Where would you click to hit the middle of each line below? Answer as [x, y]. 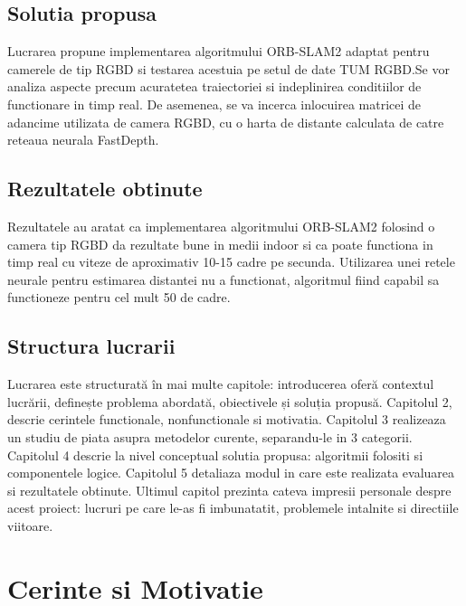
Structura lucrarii [91, 346]
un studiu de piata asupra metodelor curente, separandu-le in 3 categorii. [210, 436]
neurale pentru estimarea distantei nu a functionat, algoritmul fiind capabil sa [223, 279]
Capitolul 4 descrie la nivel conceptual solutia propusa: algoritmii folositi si [215, 454]
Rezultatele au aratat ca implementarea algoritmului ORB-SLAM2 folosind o [221, 226]
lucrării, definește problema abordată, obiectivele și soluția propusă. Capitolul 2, [230, 401]
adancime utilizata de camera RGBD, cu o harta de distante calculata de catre [226, 122]
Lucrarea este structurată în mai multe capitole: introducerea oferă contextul [221, 384]
